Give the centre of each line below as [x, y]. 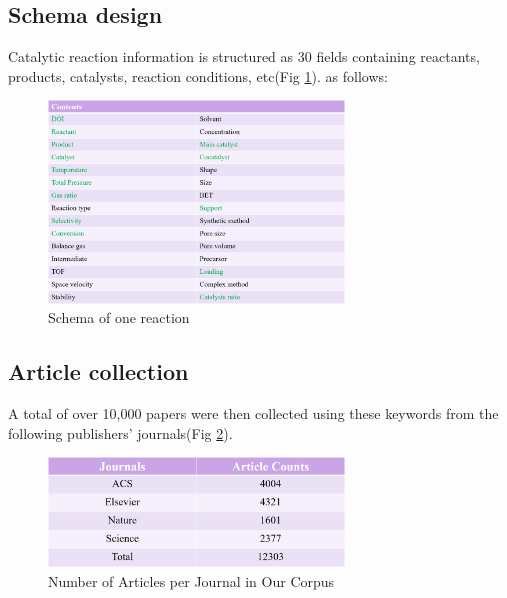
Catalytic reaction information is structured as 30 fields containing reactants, [244, 56]
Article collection [98, 371]
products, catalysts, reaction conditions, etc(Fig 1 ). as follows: [198, 75]
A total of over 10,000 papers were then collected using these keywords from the [253, 413]
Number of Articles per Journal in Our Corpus [191, 580]
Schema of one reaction [119, 317]
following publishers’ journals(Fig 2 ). [120, 432]
